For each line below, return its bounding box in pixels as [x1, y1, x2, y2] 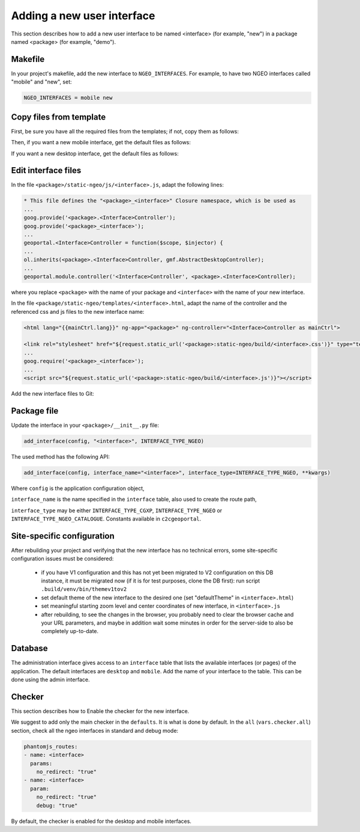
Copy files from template [11, 112, 106, 122]
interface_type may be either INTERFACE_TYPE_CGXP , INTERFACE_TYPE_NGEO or [11, 507, 223, 514]
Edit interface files [11, 165, 82, 176]
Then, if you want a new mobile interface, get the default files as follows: [11, 139, 191, 146]
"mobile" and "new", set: [11, 78, 72, 85]
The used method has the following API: [11, 453, 110, 460]
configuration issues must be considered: [11, 555, 114, 562]
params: [30, 760, 53, 766]
